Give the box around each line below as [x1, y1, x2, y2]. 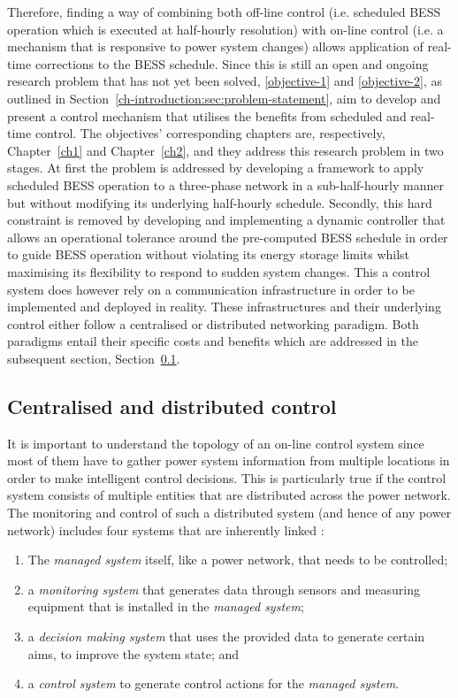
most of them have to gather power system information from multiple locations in [7, 451, 450, 470]
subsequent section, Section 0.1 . [7, 349, 180, 367]
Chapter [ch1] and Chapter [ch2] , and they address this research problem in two [7, 141, 444, 159]
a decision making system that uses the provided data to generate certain [27, 627, 425, 646]
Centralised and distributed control [7, 392, 337, 419]
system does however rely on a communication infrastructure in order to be [7, 280, 416, 298]
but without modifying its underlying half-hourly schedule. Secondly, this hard [7, 193, 432, 211]
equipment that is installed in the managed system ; [27, 597, 304, 616]
